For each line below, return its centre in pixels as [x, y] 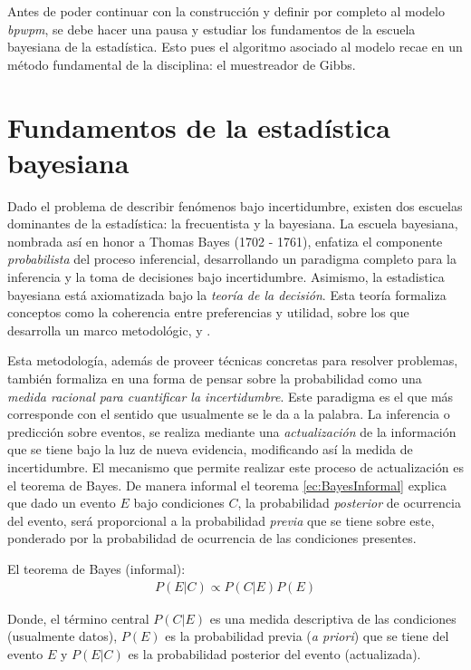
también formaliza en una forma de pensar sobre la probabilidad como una [215, 379]
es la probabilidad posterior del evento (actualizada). [274, 653]
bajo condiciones [179, 503]
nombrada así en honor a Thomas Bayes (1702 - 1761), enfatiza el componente [225, 241]
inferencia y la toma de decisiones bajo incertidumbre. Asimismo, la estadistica [226, 277]
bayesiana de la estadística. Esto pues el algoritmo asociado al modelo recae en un [235, 47]
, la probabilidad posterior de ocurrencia [349, 503]
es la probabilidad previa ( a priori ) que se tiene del [307, 636]
